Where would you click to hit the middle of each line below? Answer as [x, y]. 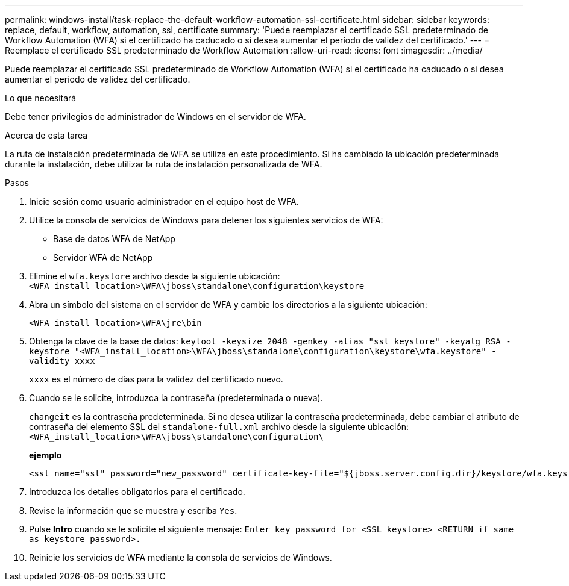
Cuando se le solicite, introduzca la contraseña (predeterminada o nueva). [176, 398]
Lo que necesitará [41, 98]
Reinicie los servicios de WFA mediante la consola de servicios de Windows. [181, 557]
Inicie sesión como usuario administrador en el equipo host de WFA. [164, 201]
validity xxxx [62, 361]
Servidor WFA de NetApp [103, 257]
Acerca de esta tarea [46, 135]
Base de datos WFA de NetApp [114, 239]
